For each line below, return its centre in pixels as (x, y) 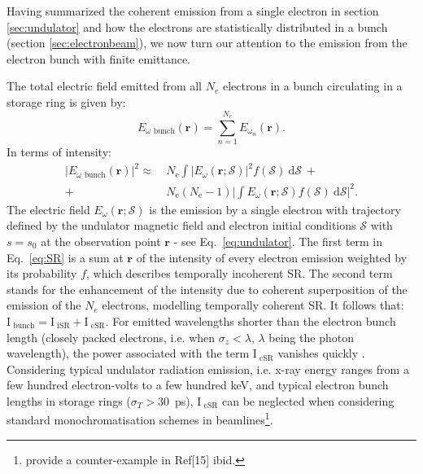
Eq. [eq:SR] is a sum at (65, 257)
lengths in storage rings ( (69, 400)
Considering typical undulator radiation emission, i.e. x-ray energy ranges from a (208, 369)
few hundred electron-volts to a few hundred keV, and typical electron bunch (198, 385)
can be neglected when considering (308, 400)
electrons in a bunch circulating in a (312, 86)
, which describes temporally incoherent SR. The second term (240, 273)
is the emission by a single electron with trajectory (275, 209)
